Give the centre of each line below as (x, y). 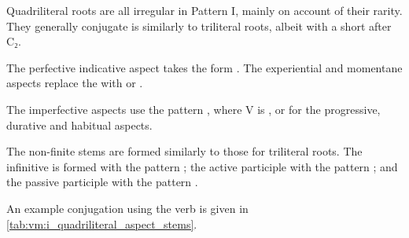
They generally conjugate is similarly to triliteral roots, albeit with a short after (199, 26)
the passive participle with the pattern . (102, 182)
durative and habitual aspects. (79, 124)
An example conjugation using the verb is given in (127, 208)
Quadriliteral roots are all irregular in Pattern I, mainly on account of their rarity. (204, 10)
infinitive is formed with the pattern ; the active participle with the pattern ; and (202, 166)
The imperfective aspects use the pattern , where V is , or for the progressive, (193, 109)
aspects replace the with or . (75, 83)
